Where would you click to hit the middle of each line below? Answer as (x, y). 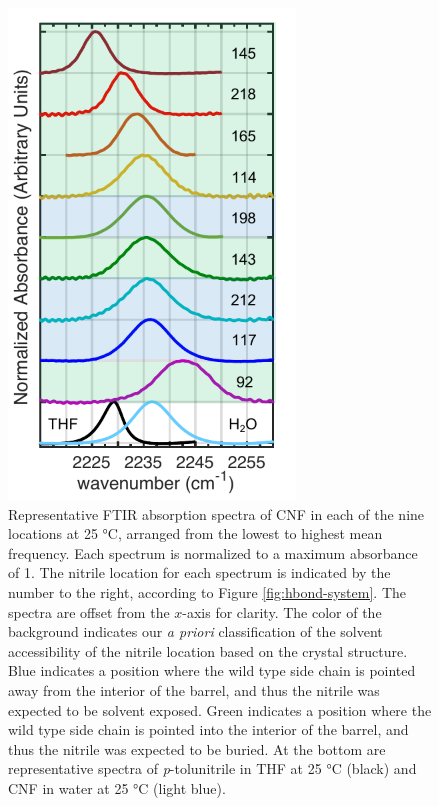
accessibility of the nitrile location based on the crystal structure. (208, 650)
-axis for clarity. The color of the (282, 611)
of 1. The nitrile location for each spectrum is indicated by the (199, 572)
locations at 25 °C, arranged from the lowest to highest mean (195, 533)
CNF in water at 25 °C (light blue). (117, 787)
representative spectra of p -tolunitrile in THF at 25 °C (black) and (212, 768)
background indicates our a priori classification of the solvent (195, 631)
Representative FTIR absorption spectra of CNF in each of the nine (216, 513)
